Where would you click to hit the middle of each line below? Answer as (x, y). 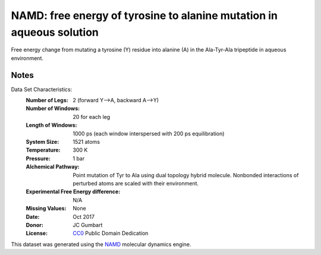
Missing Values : (46, 209)
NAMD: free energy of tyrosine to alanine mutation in (144, 15)
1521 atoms (86, 141)
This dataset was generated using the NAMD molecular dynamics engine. (101, 244)
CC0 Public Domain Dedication (111, 233)
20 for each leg (92, 117)
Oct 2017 (84, 216)
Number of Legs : (47, 100)
